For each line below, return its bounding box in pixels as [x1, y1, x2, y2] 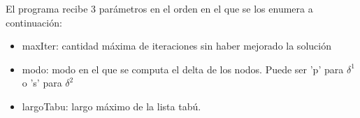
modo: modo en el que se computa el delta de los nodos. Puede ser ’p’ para [22, 61, 344, 76]
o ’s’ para [22, 75, 62, 90]
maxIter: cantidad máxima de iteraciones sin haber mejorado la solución [22, 38, 331, 53]
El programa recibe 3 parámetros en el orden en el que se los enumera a [6, 1, 313, 15]
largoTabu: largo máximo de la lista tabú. [22, 98, 201, 113]
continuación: [6, 15, 62, 29]
